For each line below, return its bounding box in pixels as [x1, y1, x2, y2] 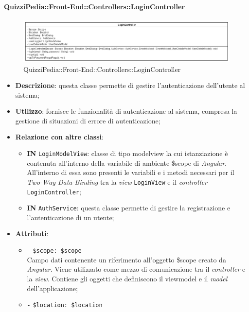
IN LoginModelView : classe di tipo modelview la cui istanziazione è [27, 148, 228, 158]
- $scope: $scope [27, 247, 82, 255]
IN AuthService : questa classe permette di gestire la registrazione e [27, 203, 231, 213]
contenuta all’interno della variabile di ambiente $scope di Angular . [27, 157, 227, 168]
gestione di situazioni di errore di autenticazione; [15, 115, 160, 125]
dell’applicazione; [27, 283, 78, 293]
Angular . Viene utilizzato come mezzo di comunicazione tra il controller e [27, 264, 246, 274]
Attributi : [15, 228, 49, 239]
